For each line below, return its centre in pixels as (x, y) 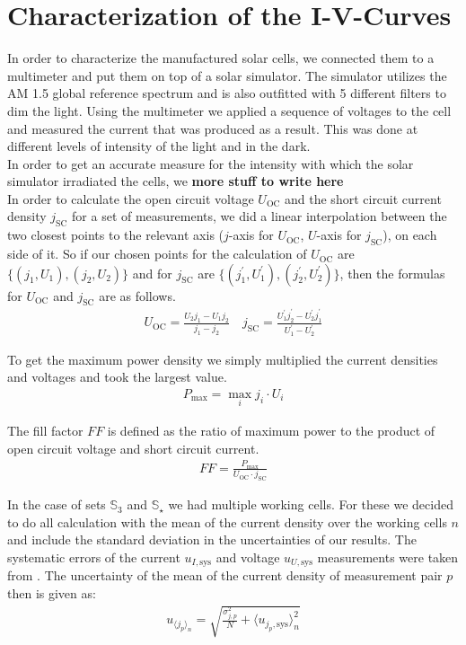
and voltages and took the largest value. (117, 377)
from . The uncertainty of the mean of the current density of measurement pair (225, 575)
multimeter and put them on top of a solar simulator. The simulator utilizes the (227, 75)
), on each (410, 235)
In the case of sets (57, 504)
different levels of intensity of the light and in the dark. (159, 146)
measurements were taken (388, 557)
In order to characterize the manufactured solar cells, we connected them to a (221, 58)
